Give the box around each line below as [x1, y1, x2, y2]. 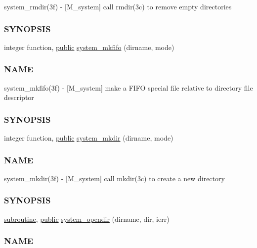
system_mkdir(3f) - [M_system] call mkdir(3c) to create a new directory [4, 173, 225, 183]
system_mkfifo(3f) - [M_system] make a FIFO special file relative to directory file [4, 82, 253, 93]
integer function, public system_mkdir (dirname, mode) [4, 133, 173, 143]
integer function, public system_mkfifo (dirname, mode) [4, 42, 174, 52]
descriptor [4, 92, 34, 102]
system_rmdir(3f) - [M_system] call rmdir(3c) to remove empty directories [4, 1, 232, 11]
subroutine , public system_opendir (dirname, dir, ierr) [4, 213, 170, 224]
